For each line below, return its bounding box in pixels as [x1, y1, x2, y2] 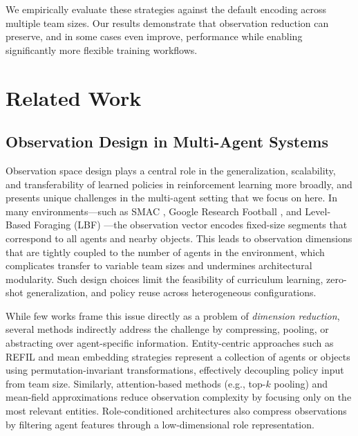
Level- [305, 203, 331, 218]
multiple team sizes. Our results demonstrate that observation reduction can [6, 15, 329, 30]
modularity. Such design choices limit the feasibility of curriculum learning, [6, 271, 323, 286]
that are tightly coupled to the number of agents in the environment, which [6, 244, 325, 259]
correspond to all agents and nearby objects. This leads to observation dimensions [6, 230, 352, 245]
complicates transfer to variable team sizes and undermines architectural [6, 258, 312, 273]
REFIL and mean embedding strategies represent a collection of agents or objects [6, 349, 350, 363]
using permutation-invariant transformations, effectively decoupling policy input [6, 363, 344, 377]
